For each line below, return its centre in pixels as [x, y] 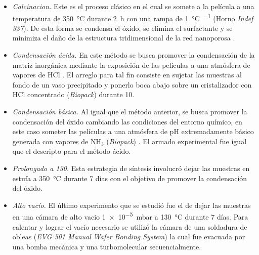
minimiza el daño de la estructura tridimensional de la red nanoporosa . [124, 38]
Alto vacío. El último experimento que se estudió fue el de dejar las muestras [132, 205]
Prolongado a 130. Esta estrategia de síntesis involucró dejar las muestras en [131, 168]
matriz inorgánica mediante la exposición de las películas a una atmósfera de [131, 65]
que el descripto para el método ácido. [72, 151]
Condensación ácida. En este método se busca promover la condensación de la [134, 55]
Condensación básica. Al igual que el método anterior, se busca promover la [130, 111]
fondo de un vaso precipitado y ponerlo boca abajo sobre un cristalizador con [132, 84]
